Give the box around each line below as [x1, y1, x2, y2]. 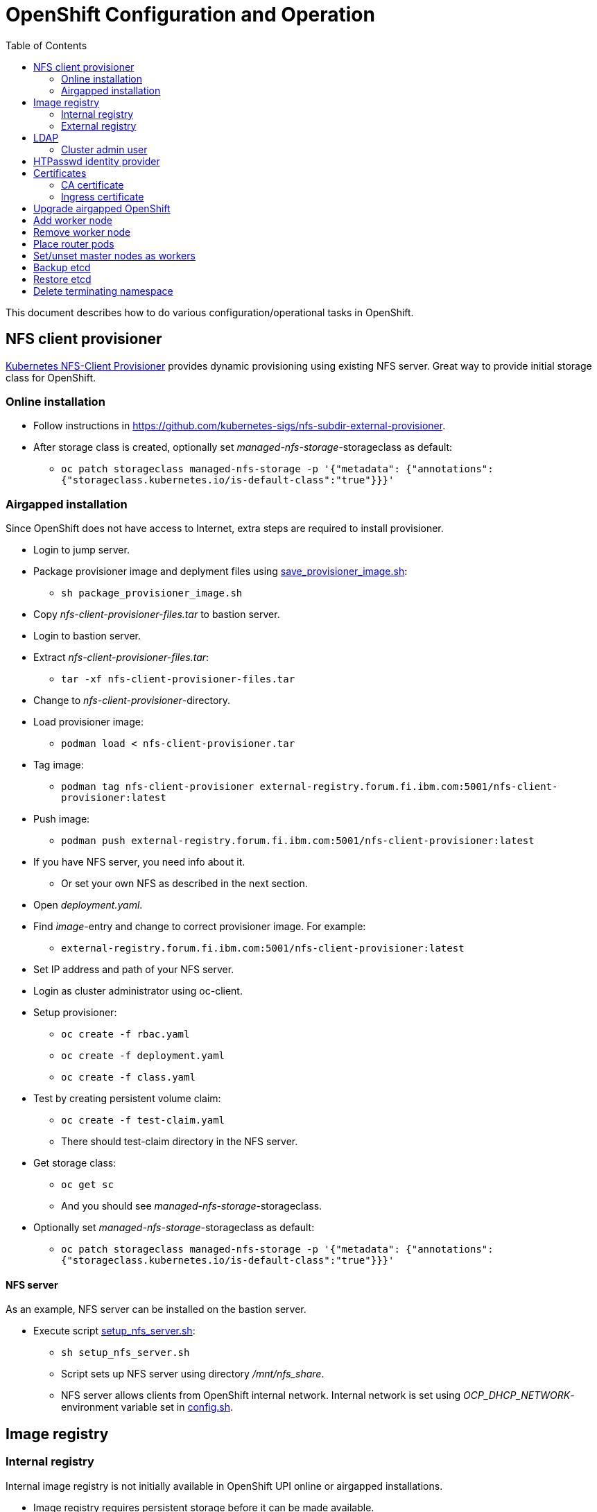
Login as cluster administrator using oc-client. [33, 985, 243, 997]
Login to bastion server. [33, 630, 141, 642]
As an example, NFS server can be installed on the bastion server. [6, 1303, 306, 1316]
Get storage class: [33, 1157, 116, 1169]
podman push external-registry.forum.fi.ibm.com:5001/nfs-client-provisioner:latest [61, 835, 535, 847]
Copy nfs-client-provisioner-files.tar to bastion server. [33, 608, 280, 621]
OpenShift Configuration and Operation [6, 3, 375, 26]
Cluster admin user [61, 143, 148, 155]
